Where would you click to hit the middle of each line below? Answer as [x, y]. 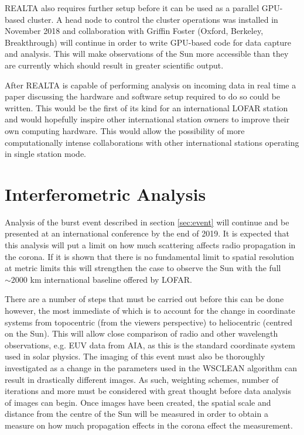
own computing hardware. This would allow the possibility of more [125, 130]
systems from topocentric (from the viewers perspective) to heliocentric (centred [148, 322]
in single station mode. [45, 154]
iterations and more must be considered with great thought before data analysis [148, 391]
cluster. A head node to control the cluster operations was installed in [153, 19]
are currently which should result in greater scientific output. [114, 65]
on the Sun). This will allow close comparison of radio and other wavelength [141, 333]
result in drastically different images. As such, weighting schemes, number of [142, 379]
